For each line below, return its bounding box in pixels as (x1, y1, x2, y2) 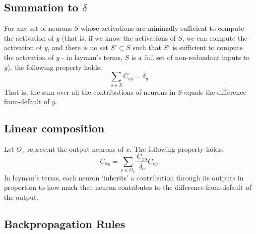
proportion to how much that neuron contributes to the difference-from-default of (4, 182, 252, 192)
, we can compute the (182, 32, 248, 43)
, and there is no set (47, 42, 109, 53)
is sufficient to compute (172, 42, 243, 53)
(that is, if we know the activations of (62, 32, 176, 43)
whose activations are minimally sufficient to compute (80, 23, 244, 33)
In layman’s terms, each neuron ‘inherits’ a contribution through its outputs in (4, 172, 244, 182)
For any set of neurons (4, 23, 72, 33)
